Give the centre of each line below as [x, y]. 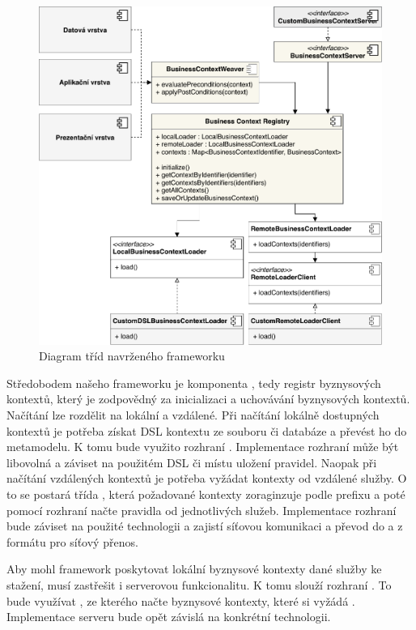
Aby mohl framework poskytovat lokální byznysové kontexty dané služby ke [194, 569]
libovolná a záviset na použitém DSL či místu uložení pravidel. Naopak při [192, 462]
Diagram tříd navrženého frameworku [132, 356]
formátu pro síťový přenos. [72, 541]
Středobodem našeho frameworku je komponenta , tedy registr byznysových [194, 383]
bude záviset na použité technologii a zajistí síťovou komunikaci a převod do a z [205, 526]
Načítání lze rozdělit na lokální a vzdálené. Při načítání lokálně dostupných [193, 415]
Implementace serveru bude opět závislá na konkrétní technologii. [169, 617]
